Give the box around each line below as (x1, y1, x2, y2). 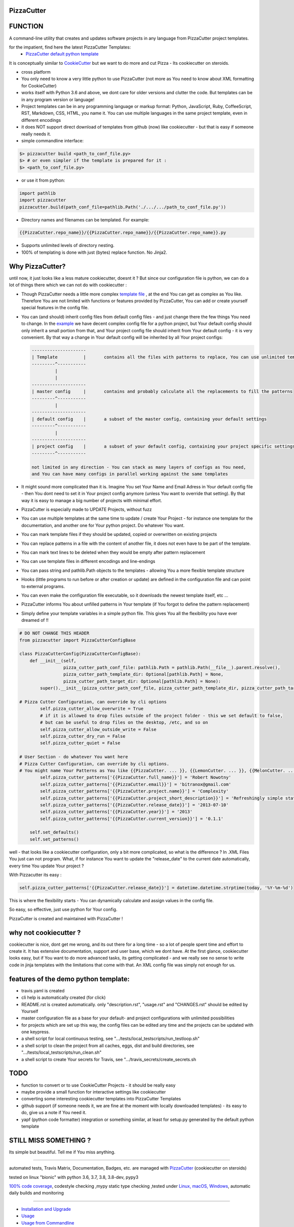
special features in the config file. (21, 305, 89, 311)
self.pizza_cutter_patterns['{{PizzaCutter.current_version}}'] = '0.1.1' (40, 816, 224, 822)
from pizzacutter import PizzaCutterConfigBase (19, 637, 136, 643)
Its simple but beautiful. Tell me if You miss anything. (9, 1149, 116, 1155)
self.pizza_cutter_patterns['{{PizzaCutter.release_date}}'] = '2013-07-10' (40, 802, 229, 807)
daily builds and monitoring (9, 1190, 64, 1196)
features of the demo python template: (9, 975, 130, 983)
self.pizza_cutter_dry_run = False (40, 733, 126, 739)
